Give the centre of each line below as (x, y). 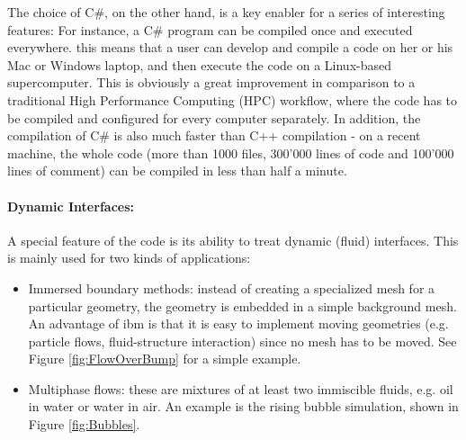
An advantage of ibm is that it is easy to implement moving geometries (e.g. (238, 323)
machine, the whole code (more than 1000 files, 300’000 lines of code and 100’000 (231, 153)
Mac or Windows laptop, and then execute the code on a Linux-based (199, 64)
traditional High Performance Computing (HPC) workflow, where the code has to (233, 99)
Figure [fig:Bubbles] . (84, 424)
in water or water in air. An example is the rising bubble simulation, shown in (243, 406)
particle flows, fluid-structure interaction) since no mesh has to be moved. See (242, 341)
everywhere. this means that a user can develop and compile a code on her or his (230, 47)
